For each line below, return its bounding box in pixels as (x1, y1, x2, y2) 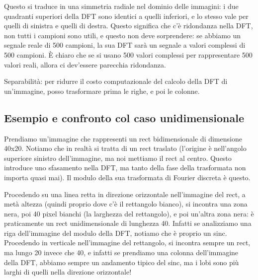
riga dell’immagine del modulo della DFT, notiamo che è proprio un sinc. (4, 227, 227, 238)
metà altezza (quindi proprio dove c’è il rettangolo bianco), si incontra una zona (4, 199, 248, 209)
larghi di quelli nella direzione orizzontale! (4, 267, 132, 277)
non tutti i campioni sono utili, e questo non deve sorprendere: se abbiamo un (4, 30, 241, 40)
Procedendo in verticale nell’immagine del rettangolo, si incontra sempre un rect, (4, 237, 251, 248)
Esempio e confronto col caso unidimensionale (4, 110, 244, 125)
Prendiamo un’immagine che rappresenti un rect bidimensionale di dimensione (4, 133, 242, 143)
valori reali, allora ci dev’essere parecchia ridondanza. (4, 59, 166, 70)
